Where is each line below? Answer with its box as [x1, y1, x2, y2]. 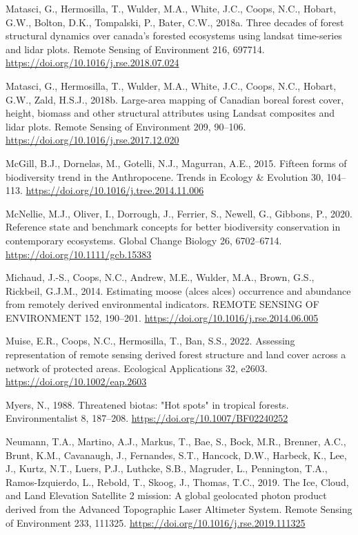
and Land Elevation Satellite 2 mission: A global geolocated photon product [6, 488, 327, 503]
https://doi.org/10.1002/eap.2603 [6, 374, 147, 389]
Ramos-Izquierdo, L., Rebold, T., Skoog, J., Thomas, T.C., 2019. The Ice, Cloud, [6, 474, 349, 489]
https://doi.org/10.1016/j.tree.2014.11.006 [26, 183, 204, 197]
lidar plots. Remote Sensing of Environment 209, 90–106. [6, 119, 246, 133]
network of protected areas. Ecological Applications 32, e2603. [6, 360, 268, 375]
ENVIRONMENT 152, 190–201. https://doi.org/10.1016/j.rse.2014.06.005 [6, 310, 319, 324]
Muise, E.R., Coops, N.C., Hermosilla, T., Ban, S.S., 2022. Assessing [6, 333, 295, 348]
